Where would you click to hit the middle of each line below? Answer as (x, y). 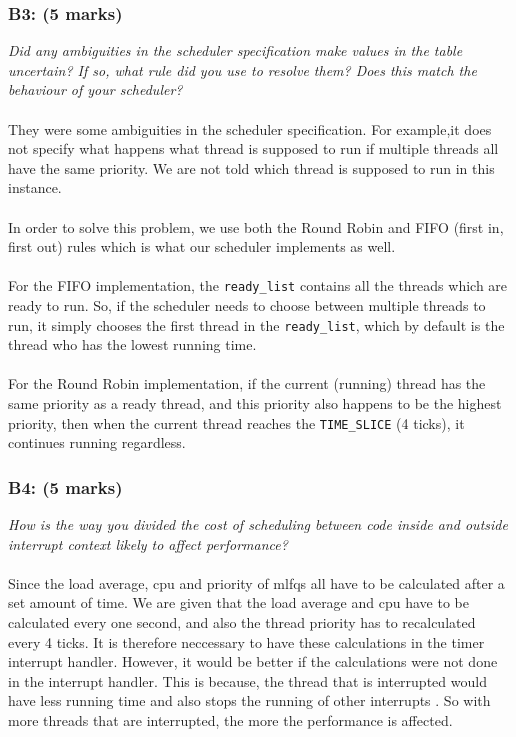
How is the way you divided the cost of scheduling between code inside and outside (258, 524)
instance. (35, 187)
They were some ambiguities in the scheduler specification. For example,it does (250, 128)
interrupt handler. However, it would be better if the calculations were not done (253, 661)
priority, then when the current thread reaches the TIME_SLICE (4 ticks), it (236, 422)
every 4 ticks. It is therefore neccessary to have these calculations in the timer (246, 641)
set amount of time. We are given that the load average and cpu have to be (238, 602)
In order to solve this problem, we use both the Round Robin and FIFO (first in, (256, 226)
